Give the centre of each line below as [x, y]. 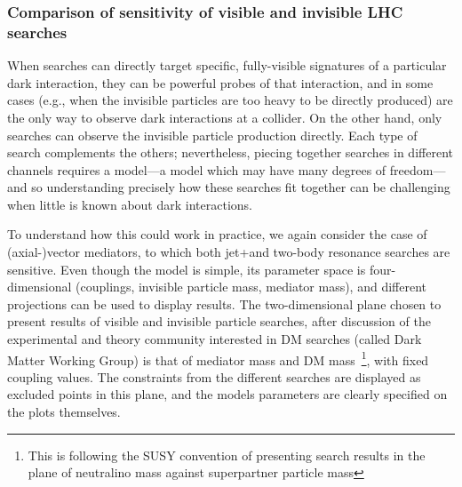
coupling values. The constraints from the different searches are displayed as [214, 376]
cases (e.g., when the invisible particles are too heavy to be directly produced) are [230, 100]
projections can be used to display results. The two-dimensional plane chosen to [224, 303]
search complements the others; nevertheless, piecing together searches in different [230, 152]
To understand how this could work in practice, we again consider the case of [217, 234]
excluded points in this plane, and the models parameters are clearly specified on [227, 394]
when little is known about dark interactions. [130, 204]
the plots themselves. [64, 412]
